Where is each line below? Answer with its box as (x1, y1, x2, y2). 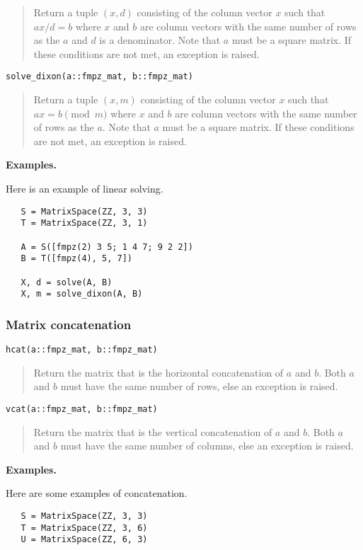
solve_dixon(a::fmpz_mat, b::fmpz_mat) (6, 71, 193, 82)
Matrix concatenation (6, 315, 132, 333)
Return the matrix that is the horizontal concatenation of (33, 365, 284, 379)
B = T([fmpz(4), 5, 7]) (21, 253, 132, 264)
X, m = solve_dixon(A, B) (21, 289, 143, 299)
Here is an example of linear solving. (6, 181, 163, 195)
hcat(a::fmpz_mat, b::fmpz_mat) (6, 345, 158, 355)
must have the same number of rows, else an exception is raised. (60, 379, 338, 394)
